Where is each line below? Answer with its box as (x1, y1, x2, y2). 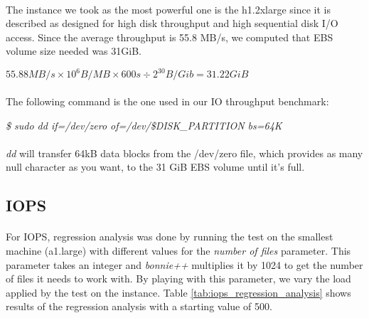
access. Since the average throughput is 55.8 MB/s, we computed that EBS (6, 29, 333, 44)
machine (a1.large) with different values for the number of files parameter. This (6, 243, 351, 258)
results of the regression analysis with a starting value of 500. (6, 299, 272, 314)
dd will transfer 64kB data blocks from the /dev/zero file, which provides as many (6, 145, 363, 160)
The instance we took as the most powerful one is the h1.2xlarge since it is (6, 1, 331, 16)
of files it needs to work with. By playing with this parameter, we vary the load (6, 271, 351, 286)
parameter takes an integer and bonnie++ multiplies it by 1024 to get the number (6, 257, 363, 272)
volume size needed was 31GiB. (6, 43, 141, 58)
